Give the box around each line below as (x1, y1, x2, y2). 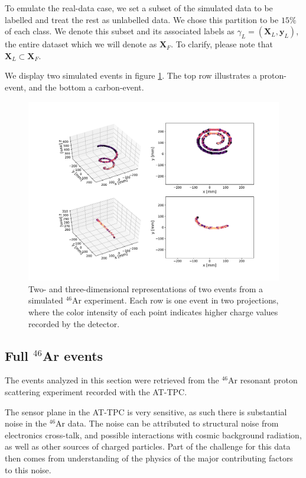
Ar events (42, 346, 103, 364)
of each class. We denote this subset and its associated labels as (5, 25, 235, 37)
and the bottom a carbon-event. (28, 80, 144, 93)
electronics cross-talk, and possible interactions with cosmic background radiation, (5, 428, 302, 441)
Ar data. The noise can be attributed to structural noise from (56, 417, 279, 429)
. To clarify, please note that (171, 38, 273, 50)
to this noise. (5, 463, 51, 476)
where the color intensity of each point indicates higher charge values (28, 306, 278, 318)
